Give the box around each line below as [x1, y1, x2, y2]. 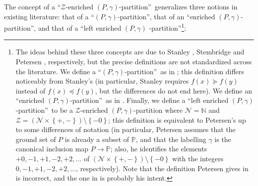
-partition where [133, 105, 183, 115]
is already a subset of [64, 134, 129, 144]
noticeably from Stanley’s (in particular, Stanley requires [15, 76, 189, 86]
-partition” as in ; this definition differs [125, 66, 244, 76]
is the [214, 134, 231, 144]
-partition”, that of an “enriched [117, 11, 215, 21]
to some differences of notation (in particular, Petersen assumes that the [15, 124, 236, 135]
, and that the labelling [135, 134, 206, 144]
